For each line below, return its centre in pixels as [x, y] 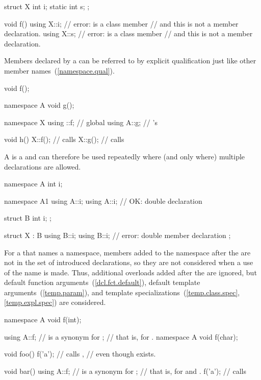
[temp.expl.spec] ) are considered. [55, 302]
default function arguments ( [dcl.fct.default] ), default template [102, 282]
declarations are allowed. [43, 166]
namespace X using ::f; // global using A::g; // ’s [81, 122]
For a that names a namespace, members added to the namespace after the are [127, 252]
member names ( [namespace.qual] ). [59, 70]
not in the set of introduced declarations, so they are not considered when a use [129, 262]
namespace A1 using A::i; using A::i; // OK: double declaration [103, 200]
